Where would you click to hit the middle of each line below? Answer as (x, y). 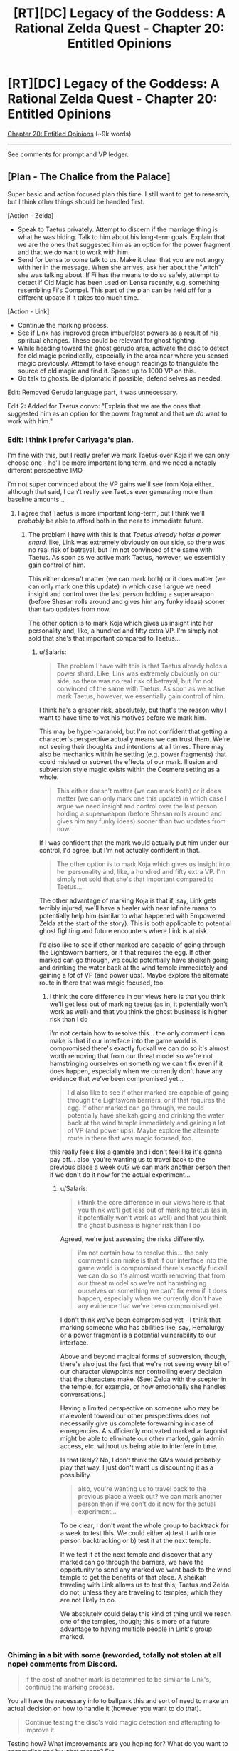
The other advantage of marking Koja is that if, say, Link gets (128, 900)
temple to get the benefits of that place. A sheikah (133, 1577)
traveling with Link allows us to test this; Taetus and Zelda (145, 1585)
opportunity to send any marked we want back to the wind (146, 1570)
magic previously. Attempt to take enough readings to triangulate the (118, 363)
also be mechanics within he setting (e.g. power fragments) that (132, 754)
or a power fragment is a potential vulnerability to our (138, 1335)
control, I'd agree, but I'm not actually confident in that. (119, 851)
